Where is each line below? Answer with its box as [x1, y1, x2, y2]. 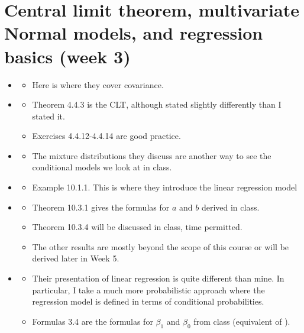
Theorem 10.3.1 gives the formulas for [32, 201, 170, 213]
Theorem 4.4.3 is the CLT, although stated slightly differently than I [32, 98, 282, 111]
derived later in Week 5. [32, 252, 119, 264]
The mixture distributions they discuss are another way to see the [32, 149, 271, 161]
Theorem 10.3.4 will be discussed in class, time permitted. [32, 221, 242, 233]
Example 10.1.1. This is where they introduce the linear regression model [32, 181, 297, 193]
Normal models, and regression [4, 21, 263, 45]
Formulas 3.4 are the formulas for [32, 315, 153, 327]
